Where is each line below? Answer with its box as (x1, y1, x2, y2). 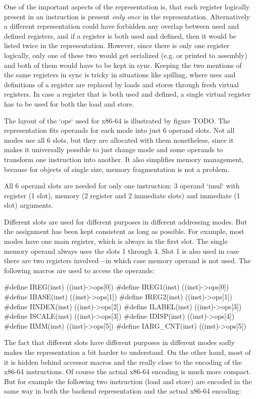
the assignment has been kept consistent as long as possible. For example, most (4, 226, 245, 236)
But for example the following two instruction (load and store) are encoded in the (4, 376, 252, 386)
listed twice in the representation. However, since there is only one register (4, 40, 230, 51)
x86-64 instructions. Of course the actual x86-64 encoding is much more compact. (4, 366, 251, 377)
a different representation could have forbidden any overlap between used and (4, 21, 239, 31)
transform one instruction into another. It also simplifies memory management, (4, 154, 244, 164)
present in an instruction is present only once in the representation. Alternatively (4, 11, 250, 21)
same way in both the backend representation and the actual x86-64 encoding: (4, 386, 241, 396)
